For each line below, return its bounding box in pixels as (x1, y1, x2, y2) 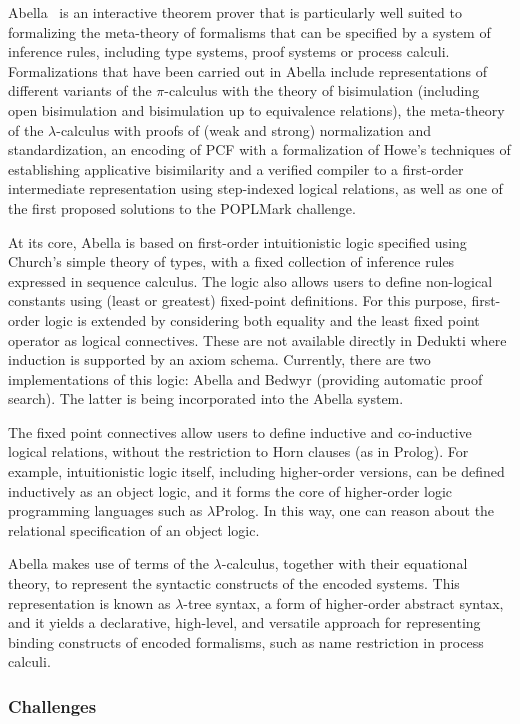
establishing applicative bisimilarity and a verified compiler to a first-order (8, 158, 464, 179)
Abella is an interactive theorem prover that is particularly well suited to (8, 2, 462, 22)
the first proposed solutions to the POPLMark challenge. (8, 197, 356, 218)
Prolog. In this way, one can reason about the (215, 500, 495, 521)
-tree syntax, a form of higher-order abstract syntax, (183, 592, 504, 613)
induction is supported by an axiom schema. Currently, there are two (8, 349, 431, 370)
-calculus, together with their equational (221, 553, 468, 574)
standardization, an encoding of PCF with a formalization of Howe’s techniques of (8, 139, 511, 160)
